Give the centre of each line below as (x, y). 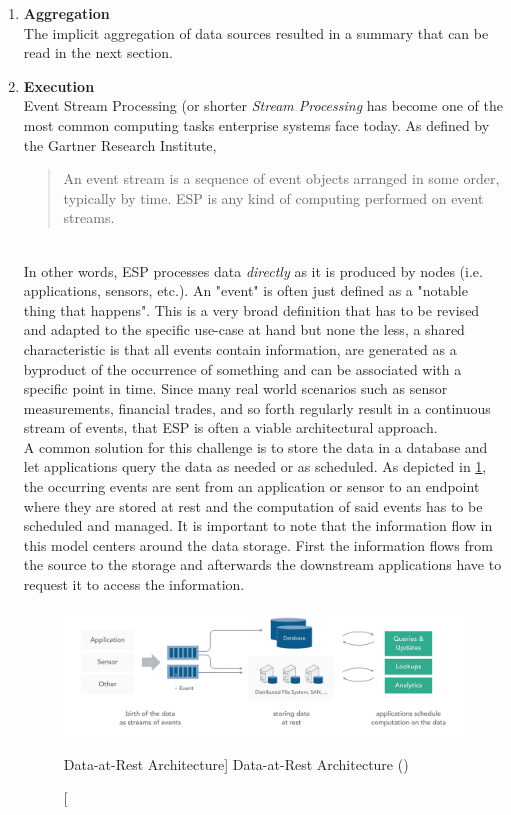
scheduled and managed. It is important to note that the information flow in (258, 525)
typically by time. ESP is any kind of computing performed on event (273, 197)
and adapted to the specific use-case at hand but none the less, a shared (244, 329)
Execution (59, 85)
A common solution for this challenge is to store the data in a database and (255, 446)
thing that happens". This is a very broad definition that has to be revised (251, 309)
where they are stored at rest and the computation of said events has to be (253, 505)
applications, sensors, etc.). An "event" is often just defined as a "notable (245, 290)
